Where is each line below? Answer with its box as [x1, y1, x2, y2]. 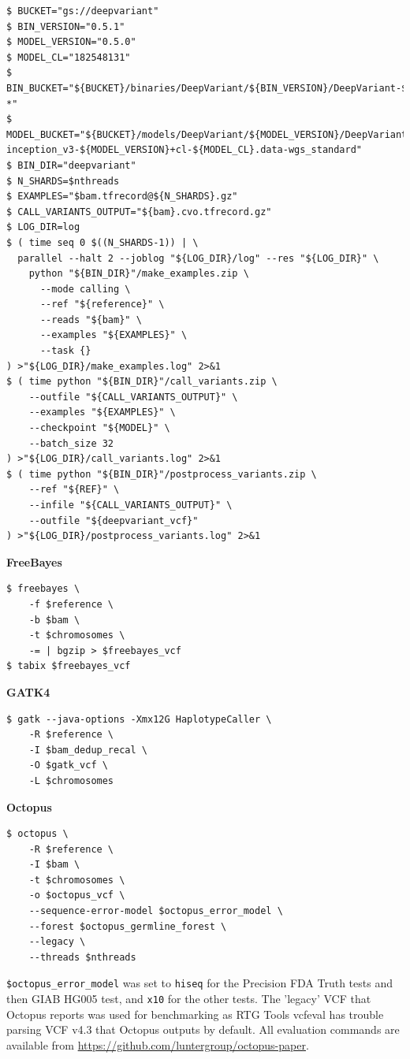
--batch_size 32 [28, 437, 114, 449]
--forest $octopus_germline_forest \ [28, 920, 227, 932]
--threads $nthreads [28, 951, 136, 963]
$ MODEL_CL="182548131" [6, 51, 131, 63]
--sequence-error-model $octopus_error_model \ [28, 905, 283, 917]
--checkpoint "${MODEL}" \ [28, 422, 170, 434]
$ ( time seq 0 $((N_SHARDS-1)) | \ [6, 236, 199, 248]
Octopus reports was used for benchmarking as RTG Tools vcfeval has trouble [6, 1005, 384, 1022]
